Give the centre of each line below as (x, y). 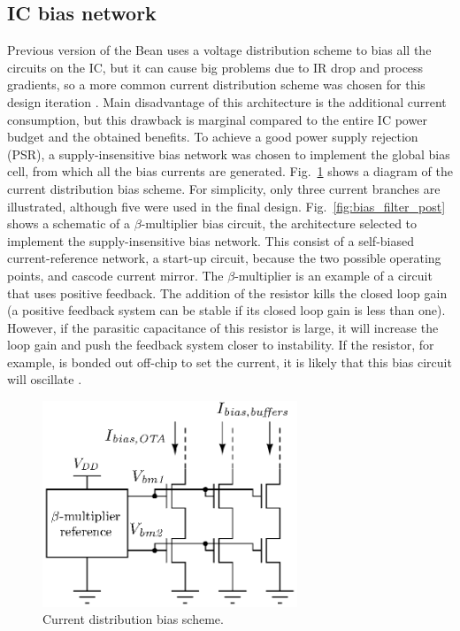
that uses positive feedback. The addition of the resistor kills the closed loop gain (227, 292)
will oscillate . (45, 379)
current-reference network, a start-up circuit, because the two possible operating (224, 258)
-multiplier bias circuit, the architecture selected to (279, 223)
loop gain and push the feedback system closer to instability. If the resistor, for (221, 345)
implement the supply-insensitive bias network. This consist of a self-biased (211, 240)
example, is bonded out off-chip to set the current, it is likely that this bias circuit (230, 362)
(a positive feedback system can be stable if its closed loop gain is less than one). (226, 310)
